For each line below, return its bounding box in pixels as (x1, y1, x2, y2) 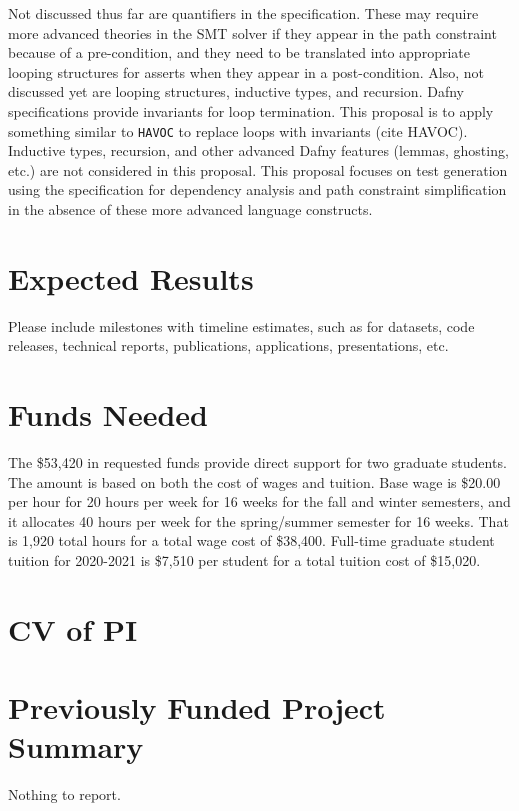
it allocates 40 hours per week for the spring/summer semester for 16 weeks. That (8, 510, 509, 531)
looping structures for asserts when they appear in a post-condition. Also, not (8, 61, 484, 82)
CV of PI (8, 608, 138, 649)
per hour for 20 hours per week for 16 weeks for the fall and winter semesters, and (8, 491, 511, 512)
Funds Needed (8, 394, 208, 435)
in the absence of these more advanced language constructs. (8, 199, 373, 219)
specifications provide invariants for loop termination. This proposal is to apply (8, 100, 494, 121)
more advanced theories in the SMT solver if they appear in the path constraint (8, 22, 497, 43)
